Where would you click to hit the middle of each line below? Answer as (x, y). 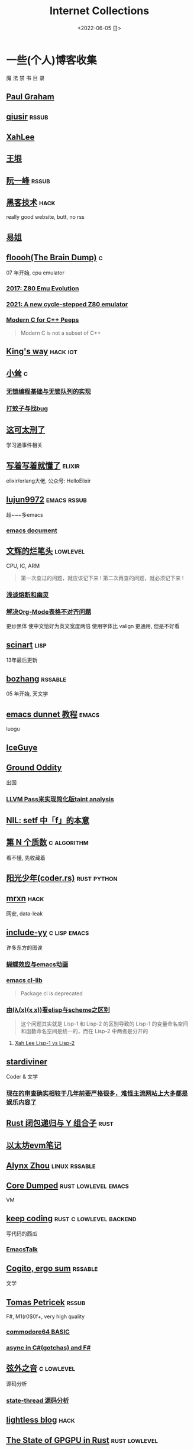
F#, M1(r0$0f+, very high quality (46, 1316)
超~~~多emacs (25, 514)
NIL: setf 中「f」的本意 (48, 820)
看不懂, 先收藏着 (26, 857)
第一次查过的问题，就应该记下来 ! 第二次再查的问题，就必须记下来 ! (102, 578)
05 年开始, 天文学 (27, 694)
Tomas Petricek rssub (46, 1302)
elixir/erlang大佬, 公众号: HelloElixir (48, 481)
